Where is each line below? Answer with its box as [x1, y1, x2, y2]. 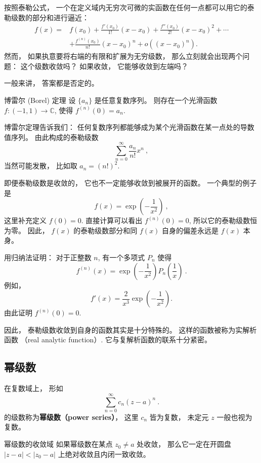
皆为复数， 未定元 [149, 411, 209, 422]
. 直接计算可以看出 [81, 215, 143, 226]
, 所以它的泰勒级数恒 [189, 215, 257, 226]
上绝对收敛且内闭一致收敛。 [58, 448, 150, 459]
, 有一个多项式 [98, 252, 145, 262]
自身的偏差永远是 [162, 225, 219, 235]
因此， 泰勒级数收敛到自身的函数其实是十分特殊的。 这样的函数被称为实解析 [4, 324, 257, 335]
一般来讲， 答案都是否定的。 [4, 78, 99, 88]
